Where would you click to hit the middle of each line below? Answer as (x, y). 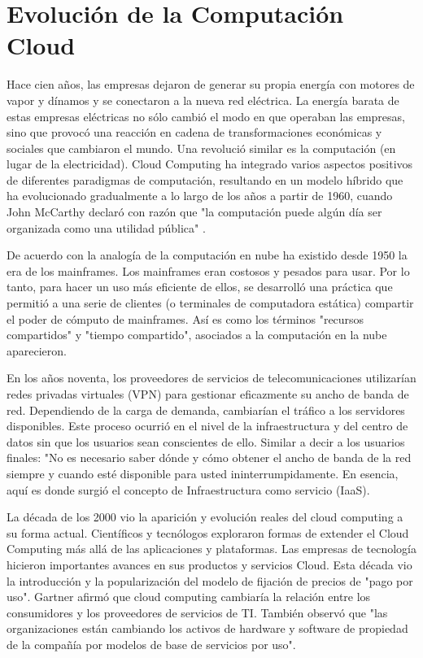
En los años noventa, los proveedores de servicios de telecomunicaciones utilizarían (211, 378)
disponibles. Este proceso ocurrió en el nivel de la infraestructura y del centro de (207, 426)
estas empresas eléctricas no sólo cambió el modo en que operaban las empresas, (206, 116)
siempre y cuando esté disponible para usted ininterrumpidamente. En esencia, (203, 473)
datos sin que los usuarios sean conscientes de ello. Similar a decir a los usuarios (206, 441)
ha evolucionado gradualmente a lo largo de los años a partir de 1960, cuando (200, 196)
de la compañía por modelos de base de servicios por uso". (151, 644)
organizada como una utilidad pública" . (106, 227)
